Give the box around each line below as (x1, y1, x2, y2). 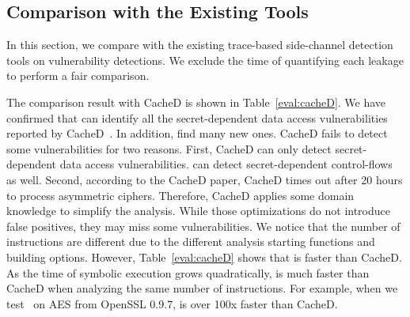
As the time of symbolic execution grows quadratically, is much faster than (6, 264, 370, 281)
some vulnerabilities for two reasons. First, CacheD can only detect (6, 140, 332, 157)
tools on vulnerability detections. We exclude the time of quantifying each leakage (6, 51, 404, 68)
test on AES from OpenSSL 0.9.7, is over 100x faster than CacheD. (6, 295, 338, 311)
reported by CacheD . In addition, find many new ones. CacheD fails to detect (6, 125, 388, 142)
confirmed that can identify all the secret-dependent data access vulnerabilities (6, 109, 388, 126)
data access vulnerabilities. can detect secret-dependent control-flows (59, 156, 393, 172)
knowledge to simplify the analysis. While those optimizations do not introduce (6, 202, 391, 219)
